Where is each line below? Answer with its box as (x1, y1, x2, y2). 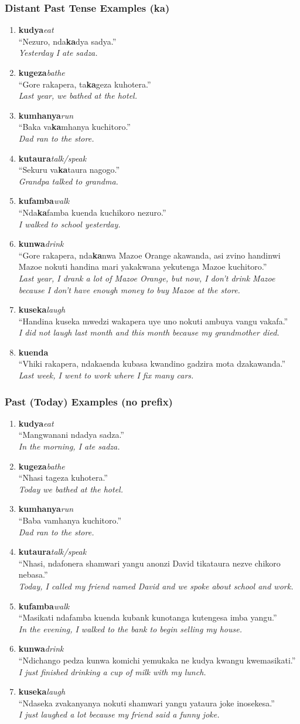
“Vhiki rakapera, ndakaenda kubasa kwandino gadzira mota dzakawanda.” (18, 357, 286, 370)
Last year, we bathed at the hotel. (18, 89, 137, 102)
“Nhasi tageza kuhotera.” (18, 471, 108, 484)
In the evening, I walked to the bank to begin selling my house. (18, 622, 242, 635)
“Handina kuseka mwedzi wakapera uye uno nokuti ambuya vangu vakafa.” (18, 314, 288, 327)
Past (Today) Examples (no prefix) (5, 394, 173, 408)
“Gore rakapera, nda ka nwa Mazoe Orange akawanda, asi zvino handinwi (18, 249, 281, 261)
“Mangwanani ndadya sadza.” (18, 428, 124, 441)
